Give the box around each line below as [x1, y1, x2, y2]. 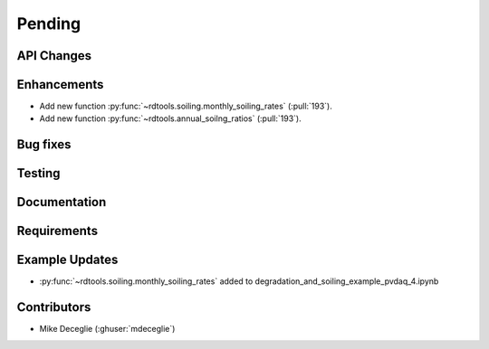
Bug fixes [16, 137, 72, 153]
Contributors [16, 299, 91, 316]
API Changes [16, 48, 92, 63]
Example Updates [16, 252, 119, 268]
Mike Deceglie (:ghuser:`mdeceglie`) [39, 324, 176, 335]
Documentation [16, 194, 107, 210]
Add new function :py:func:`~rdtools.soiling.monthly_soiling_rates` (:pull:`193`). [39, 100, 332, 112]
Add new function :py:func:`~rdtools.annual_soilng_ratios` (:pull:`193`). [39, 113, 302, 124]
